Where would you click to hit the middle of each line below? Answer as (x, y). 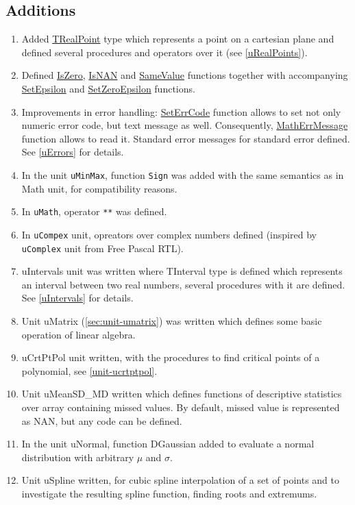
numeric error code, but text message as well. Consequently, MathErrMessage (185, 125)
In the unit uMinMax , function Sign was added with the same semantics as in (183, 174)
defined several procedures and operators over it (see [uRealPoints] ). (164, 52)
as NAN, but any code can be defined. (102, 420)
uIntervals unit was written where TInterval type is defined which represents (182, 271)
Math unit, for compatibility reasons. (99, 188)
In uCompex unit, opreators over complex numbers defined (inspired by (169, 234)
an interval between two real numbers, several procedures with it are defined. (183, 284)
